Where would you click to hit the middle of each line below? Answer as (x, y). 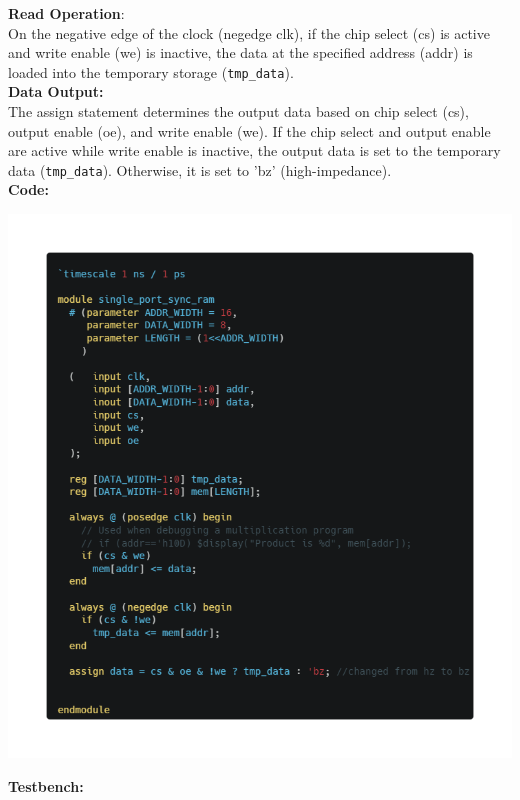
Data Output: (56, 91)
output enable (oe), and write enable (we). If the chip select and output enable (249, 130)
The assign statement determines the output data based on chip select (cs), (238, 111)
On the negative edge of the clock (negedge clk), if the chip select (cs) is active (249, 32)
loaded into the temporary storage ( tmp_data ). (151, 71)
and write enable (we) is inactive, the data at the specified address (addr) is (240, 52)
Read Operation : (66, 13)
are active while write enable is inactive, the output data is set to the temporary (254, 150)
